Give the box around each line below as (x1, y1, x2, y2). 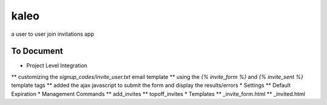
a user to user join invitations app (11, 30, 94, 38)
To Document (11, 46, 64, 56)
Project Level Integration (26, 62, 88, 69)
